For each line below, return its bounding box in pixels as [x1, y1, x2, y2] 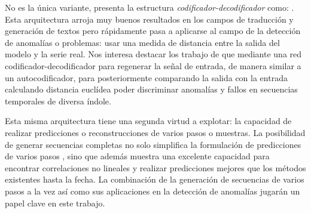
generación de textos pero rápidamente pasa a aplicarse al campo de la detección [5, 24, 301, 37]
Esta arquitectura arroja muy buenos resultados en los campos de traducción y [5, 13, 294, 25]
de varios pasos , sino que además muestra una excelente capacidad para [5, 150, 270, 162]
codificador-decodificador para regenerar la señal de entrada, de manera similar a [5, 59, 301, 72]
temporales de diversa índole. [5, 94, 111, 107]
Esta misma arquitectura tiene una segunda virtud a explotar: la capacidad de [5, 115, 292, 127]
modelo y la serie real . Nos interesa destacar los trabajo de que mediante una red [5, 48, 302, 60]
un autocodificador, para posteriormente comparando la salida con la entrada [5, 71, 288, 84]
